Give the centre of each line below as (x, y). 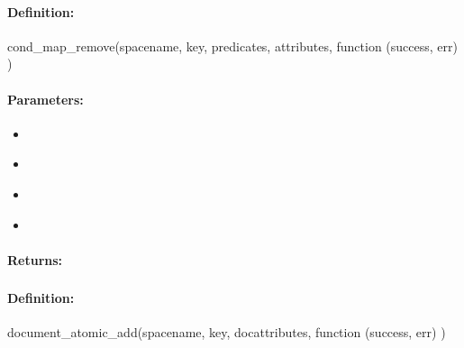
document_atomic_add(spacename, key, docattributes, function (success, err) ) (227, 332)
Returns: (35, 259)
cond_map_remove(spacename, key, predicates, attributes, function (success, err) (232, 46)
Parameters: (45, 99)
